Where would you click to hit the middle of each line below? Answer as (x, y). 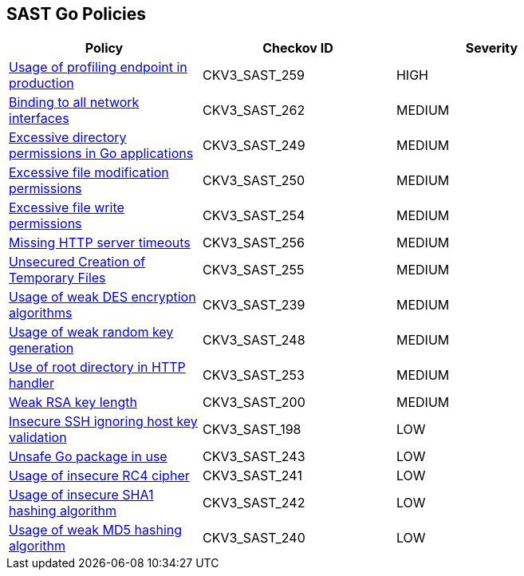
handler (32, 383)
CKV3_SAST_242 (254, 503)
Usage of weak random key (91, 332)
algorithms (41, 313)
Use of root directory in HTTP (97, 367)
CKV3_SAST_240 (254, 538)
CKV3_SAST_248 (254, 340)
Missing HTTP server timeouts (100, 243)
